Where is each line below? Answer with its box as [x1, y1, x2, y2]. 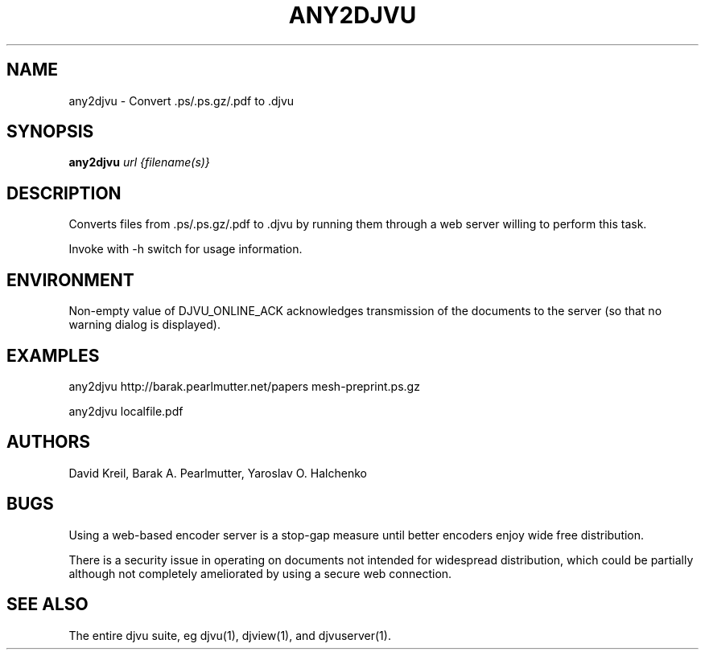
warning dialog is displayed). [68, 318, 221, 332]
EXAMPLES [6, 345, 100, 366]
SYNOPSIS [6, 121, 94, 142]
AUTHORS [6, 432, 91, 453]
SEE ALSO [6, 594, 89, 615]
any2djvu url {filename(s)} [68, 155, 210, 170]
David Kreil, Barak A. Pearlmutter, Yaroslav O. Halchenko [68, 465, 367, 480]
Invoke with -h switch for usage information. [68, 242, 303, 256]
